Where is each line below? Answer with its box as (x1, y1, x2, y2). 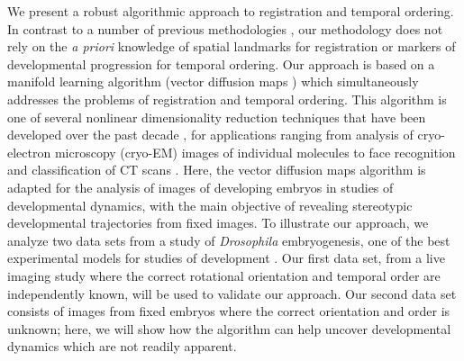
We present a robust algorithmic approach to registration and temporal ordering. (7, 2, 454, 20)
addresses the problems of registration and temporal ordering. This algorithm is (7, 89, 447, 108)
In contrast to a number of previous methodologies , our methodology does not (7, 19, 443, 38)
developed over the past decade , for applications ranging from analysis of (7, 125, 414, 144)
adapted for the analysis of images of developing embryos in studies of (7, 177, 394, 196)
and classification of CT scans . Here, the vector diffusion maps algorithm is (7, 160, 426, 179)
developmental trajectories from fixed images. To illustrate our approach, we (7, 213, 429, 232)
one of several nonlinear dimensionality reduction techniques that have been (7, 107, 426, 126)
